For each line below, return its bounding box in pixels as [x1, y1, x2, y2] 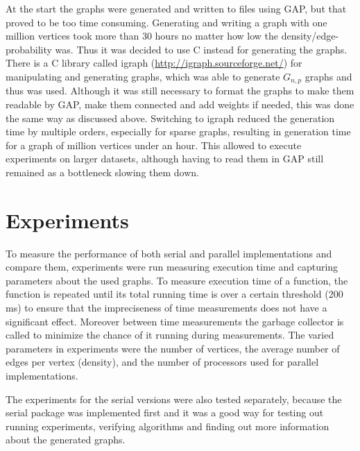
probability [6, 42, 52, 56]
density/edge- [281, 28, 339, 43]
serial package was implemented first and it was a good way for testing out [6, 405, 324, 420]
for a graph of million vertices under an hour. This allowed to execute [6, 137, 302, 152]
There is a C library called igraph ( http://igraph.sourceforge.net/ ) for [6, 56, 302, 70]
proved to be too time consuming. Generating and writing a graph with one [6, 15, 327, 29]
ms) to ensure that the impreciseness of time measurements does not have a [6, 300, 327, 315]
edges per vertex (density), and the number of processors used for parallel [6, 355, 319, 369]
